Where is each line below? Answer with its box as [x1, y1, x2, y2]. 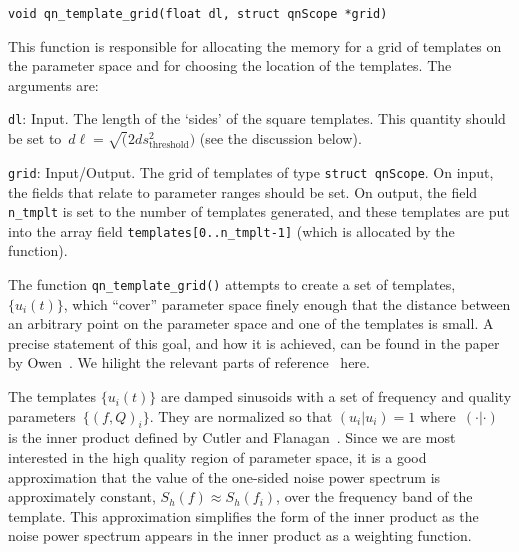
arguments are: [8, 74, 99, 95]
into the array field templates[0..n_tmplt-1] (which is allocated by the [8, 220, 455, 241]
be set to [8, 128, 62, 149]
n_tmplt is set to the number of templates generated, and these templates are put [8, 201, 510, 222]
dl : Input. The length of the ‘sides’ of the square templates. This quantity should [8, 108, 506, 129]
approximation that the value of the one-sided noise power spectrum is [8, 466, 441, 487]
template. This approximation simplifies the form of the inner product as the [8, 505, 479, 526]
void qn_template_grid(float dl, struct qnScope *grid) [8, 7, 388, 21]
